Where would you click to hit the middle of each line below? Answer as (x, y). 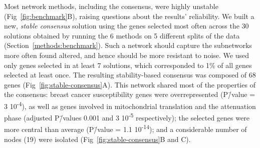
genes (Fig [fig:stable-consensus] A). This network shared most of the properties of (130, 84)
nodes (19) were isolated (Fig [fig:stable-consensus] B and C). (97, 139)
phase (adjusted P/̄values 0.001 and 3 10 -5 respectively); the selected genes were (127, 117)
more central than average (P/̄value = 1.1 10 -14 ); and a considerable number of (125, 128)
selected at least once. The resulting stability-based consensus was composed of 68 (130, 75)
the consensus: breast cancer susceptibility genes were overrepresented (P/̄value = (130, 94)
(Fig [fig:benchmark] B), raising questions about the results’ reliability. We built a (129, 16)
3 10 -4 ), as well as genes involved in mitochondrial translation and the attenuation (130, 105)
